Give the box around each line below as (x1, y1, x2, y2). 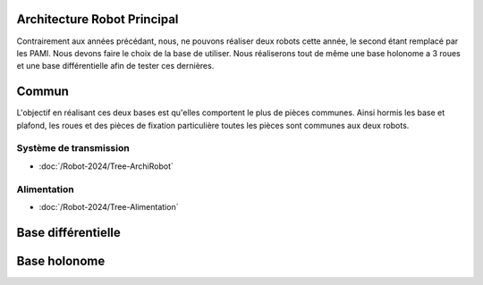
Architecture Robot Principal (16, 12, 179, 27)
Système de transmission (16, 142, 130, 155)
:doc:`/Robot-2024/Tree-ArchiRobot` (38, 161, 174, 172)
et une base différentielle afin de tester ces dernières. (16, 61, 215, 71)
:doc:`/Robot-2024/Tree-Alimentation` (38, 201, 179, 212)
